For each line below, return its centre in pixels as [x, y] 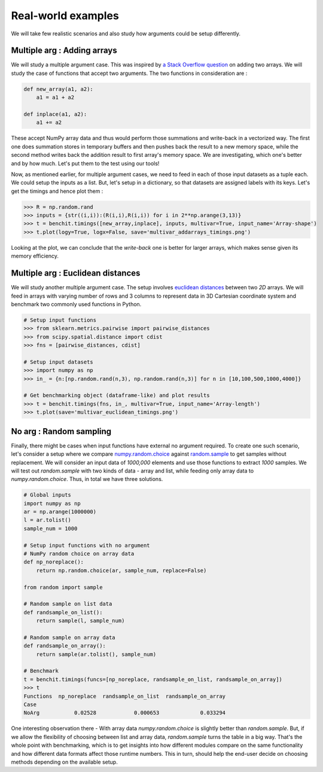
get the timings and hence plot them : [57, 191]
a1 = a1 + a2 [55, 98]
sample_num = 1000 [51, 528]
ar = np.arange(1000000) [60, 512]
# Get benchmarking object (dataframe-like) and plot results [117, 396]
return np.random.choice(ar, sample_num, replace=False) [121, 570]
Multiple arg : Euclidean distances [76, 273]
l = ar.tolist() [48, 520]
